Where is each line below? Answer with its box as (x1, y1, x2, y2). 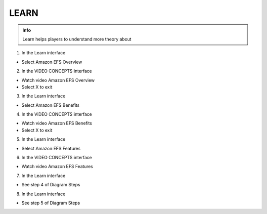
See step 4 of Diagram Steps (21, 182, 81, 188)
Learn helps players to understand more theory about (22, 36, 132, 42)
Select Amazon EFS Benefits (21, 102, 80, 108)
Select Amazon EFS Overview (21, 59, 83, 65)
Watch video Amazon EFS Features (21, 164, 93, 170)
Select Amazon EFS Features (21, 145, 81, 151)
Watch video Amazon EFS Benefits (21, 120, 92, 126)
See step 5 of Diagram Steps (21, 200, 80, 206)
